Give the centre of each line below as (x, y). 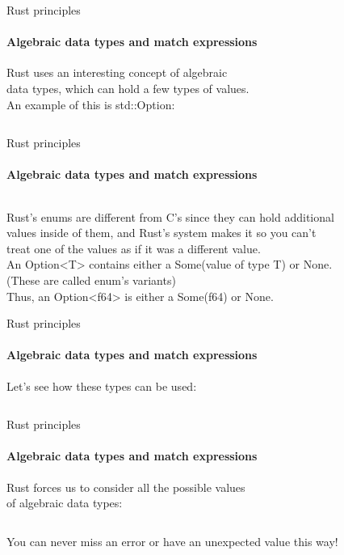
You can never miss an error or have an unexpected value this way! (172, 541)
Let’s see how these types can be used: (102, 386)
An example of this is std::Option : (91, 104)
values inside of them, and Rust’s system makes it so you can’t (162, 233)
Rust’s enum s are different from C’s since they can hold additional (170, 216)
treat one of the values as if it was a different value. (134, 248)
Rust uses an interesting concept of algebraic (117, 72)
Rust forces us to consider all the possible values (126, 487)
